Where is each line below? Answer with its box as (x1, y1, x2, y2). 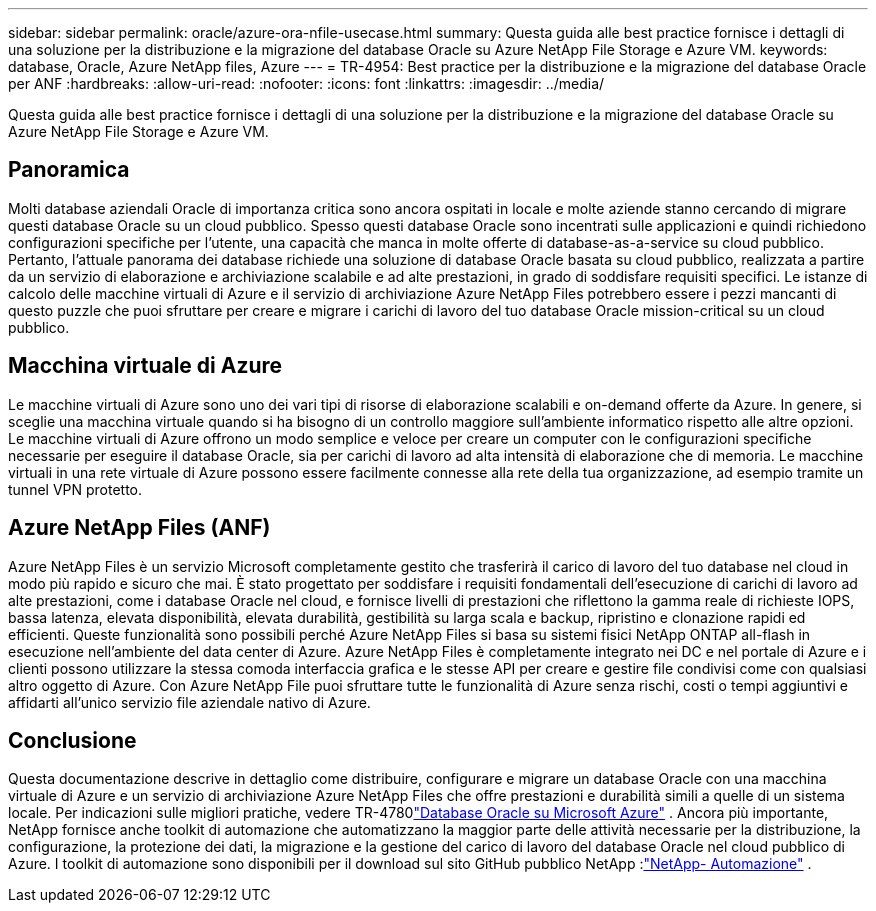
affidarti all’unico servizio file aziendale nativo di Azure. (8, 693, 371, 711)
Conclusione (8, 727, 137, 753)
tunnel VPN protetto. (8, 480, 143, 498)
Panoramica (8, 157, 130, 183)
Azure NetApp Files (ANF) (8, 515, 271, 541)
